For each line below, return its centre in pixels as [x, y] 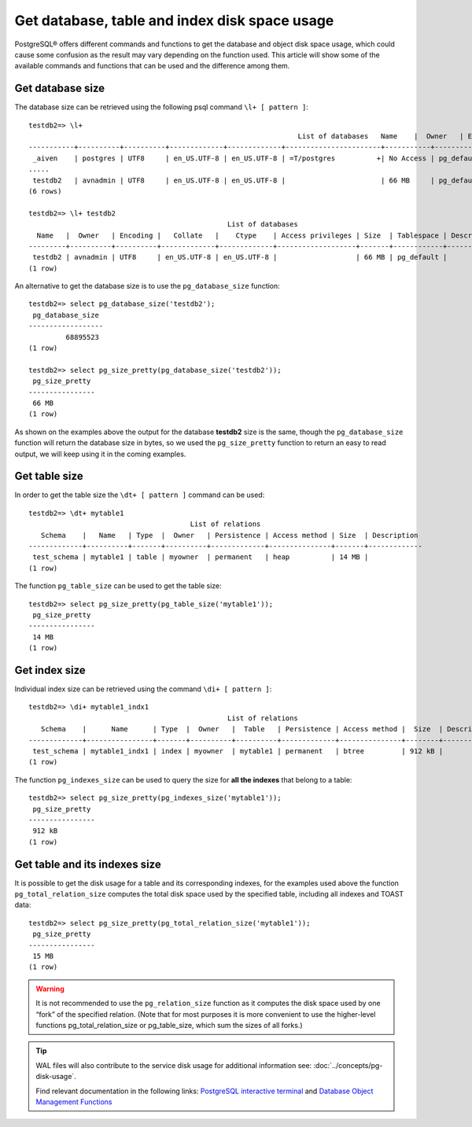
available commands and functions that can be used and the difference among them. [152, 66]
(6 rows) [45, 191]
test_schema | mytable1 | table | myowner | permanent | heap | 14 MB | [201, 557]
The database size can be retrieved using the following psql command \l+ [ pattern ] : [161, 107]
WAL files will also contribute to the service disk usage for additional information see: [174, 1065]
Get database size [60, 88]
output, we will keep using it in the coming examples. [100, 454]
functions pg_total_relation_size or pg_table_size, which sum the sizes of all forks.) [169, 1025]
